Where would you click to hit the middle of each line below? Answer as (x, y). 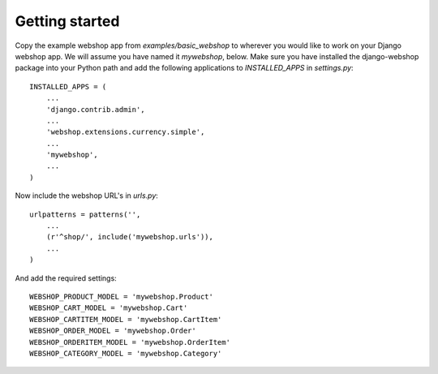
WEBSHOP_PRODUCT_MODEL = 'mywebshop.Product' (122, 297)
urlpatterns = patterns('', (85, 214)
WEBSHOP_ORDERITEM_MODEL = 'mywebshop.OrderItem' (130, 342)
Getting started (67, 21)
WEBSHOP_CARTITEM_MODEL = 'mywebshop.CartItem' (126, 319)
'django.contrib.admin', (95, 109)
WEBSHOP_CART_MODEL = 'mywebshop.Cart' (109, 308)
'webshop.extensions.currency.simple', (125, 132)
